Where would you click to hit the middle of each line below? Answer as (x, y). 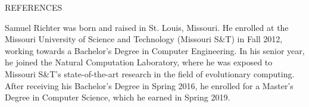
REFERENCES (34, 7)
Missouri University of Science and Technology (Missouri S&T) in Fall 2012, (144, 39)
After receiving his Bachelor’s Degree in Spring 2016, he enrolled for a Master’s (149, 85)
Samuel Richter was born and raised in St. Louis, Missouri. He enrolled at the (147, 27)
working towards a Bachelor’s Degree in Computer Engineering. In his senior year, (155, 50)
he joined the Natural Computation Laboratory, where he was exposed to (139, 62)
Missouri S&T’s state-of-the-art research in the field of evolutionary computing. (150, 73)
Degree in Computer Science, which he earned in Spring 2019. (118, 97)
